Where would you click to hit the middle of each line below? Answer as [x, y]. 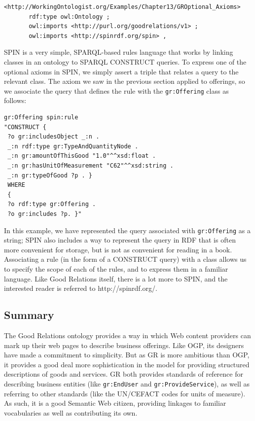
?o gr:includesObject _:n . [54, 137]
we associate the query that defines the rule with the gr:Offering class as [116, 90]
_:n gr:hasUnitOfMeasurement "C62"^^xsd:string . [91, 165]
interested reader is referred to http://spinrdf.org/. [81, 288]
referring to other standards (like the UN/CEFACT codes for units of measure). [125, 393]
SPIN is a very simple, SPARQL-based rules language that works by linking [119, 52]
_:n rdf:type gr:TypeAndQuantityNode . [73, 146]
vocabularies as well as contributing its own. [71, 412]
